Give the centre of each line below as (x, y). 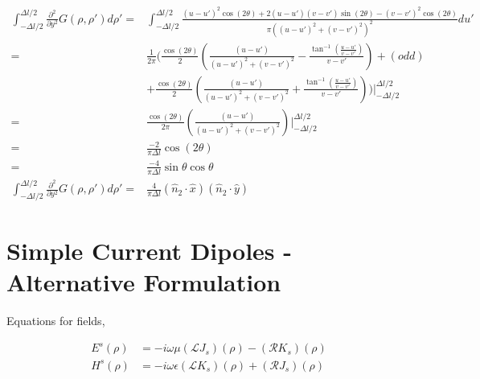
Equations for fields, (56, 321)
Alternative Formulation (144, 282)
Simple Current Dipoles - (150, 251)
